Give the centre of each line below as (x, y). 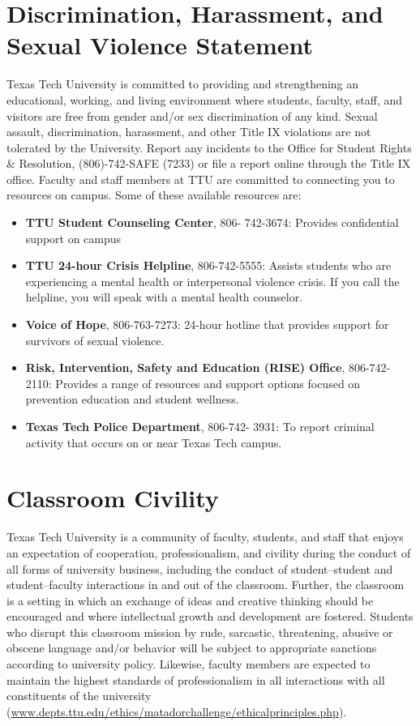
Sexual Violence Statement (160, 45)
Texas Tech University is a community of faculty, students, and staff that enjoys (205, 537)
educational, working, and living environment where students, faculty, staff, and (205, 99)
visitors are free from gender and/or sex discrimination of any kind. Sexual (192, 115)
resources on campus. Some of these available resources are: (154, 195)
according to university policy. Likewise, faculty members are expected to (189, 664)
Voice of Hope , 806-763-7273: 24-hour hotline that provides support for (207, 325)
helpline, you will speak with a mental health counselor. (164, 297)
